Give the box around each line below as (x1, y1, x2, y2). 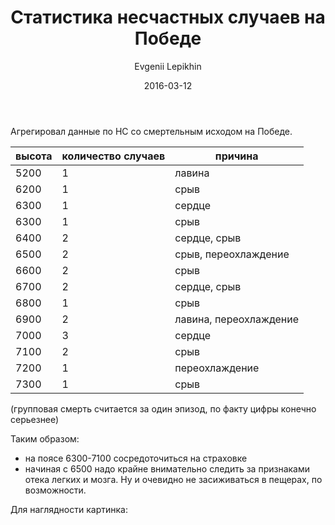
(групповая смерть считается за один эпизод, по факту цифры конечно (10, 402, 317, 415)
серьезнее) (10, 413, 60, 425)
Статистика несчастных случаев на (10, 6, 326, 29)
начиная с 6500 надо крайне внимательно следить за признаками (24, 462, 311, 475)
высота (15, 149, 53, 163)
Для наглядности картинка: (10, 503, 128, 515)
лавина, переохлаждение (174, 312, 300, 326)
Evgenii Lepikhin (134, 60, 202, 72)
